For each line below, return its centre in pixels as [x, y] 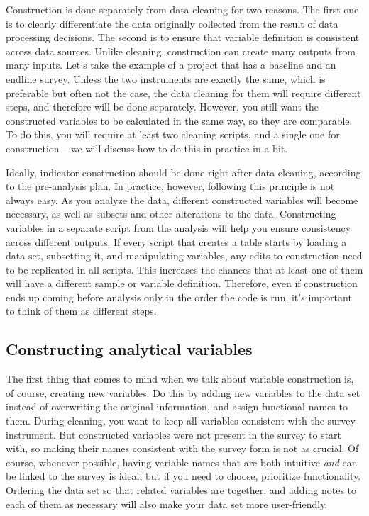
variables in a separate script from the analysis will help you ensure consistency [178, 227]
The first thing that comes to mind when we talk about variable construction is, [180, 379]
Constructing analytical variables [129, 349]
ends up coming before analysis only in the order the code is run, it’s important [179, 297]
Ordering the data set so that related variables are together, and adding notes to [181, 490]
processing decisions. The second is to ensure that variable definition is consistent [183, 37]
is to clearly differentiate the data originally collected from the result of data [172, 23]
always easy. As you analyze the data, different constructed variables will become [182, 200]
